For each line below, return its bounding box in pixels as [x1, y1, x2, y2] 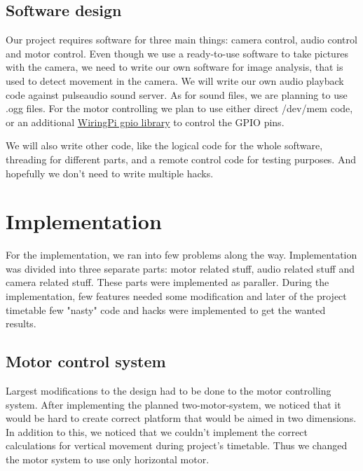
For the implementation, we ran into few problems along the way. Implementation [6, 247, 357, 262]
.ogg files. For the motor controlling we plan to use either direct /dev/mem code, [6, 101, 353, 116]
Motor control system [6, 350, 166, 372]
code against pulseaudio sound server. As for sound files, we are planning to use [6, 87, 348, 102]
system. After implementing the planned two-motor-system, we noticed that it [6, 397, 341, 411]
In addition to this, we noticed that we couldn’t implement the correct [6, 424, 308, 439]
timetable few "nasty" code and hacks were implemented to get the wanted [6, 302, 326, 317]
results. [6, 316, 36, 331]
